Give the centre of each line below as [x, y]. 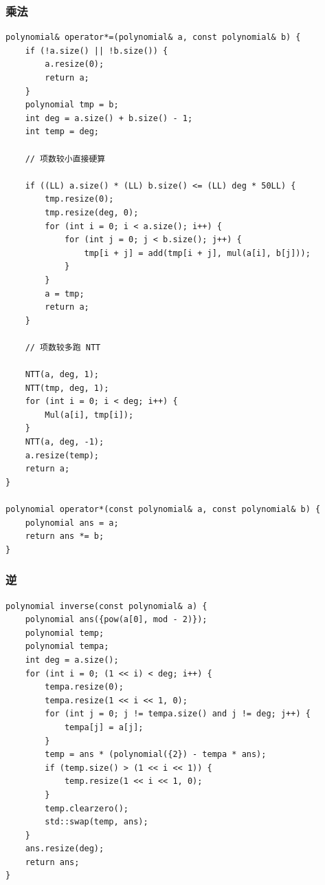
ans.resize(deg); [65, 849]
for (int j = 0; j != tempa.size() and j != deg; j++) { [178, 714]
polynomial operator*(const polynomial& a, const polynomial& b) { [163, 509]
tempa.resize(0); [84, 687]
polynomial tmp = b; [72, 105]
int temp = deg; [62, 132]
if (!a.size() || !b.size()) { [97, 51]
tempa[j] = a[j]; [104, 727]
